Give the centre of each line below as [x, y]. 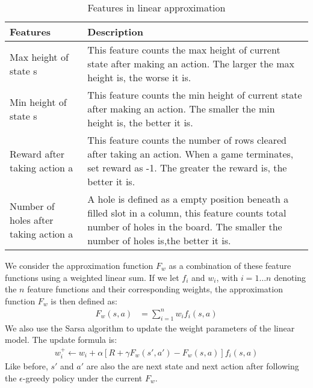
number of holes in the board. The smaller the [185, 226]
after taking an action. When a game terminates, [191, 154]
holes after [32, 220]
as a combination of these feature [230, 265]
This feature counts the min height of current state [195, 95]
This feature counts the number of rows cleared [187, 140]
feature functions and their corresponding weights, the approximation [155, 289]
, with [227, 277]
